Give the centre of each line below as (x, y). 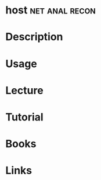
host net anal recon (51, 10)
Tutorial (25, 117)
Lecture (25, 90)
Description (34, 37)
